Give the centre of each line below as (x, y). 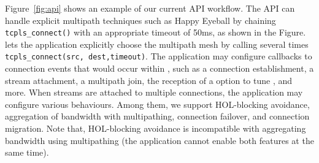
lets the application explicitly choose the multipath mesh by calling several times (157, 44)
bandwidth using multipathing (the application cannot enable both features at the (159, 140)
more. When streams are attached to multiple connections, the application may (154, 92)
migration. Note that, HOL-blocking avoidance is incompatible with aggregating (156, 128)
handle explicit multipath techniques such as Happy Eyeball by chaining (140, 20)
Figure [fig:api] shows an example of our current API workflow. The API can (150, 8)
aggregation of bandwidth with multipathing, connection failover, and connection (157, 116)
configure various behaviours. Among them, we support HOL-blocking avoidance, (157, 104)
